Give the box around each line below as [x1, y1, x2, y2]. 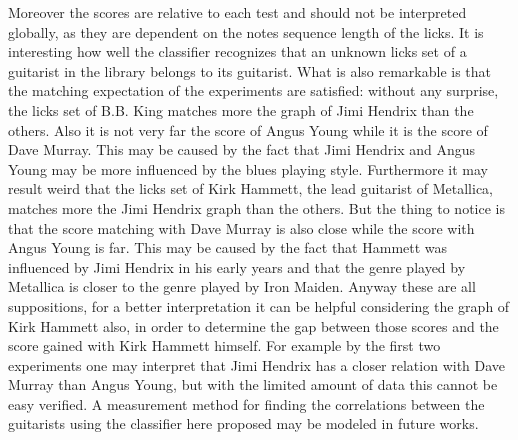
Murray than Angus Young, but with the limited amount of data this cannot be [8, 374, 498, 395]
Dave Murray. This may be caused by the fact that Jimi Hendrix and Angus [8, 139, 476, 160]
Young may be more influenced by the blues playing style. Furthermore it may [8, 158, 489, 179]
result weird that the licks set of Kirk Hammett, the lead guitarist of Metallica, [8, 178, 494, 199]
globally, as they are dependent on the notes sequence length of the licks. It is [8, 21, 484, 42]
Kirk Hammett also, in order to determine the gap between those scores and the [8, 315, 499, 336]
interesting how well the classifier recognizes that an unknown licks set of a [8, 41, 467, 62]
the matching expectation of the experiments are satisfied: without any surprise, [8, 80, 499, 101]
